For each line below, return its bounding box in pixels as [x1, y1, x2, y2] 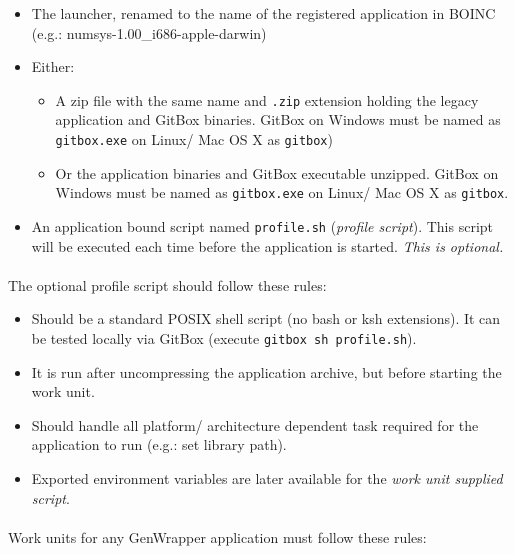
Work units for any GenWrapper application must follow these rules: [8, 526, 427, 547]
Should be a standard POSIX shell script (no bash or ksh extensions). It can [31, 308, 501, 329]
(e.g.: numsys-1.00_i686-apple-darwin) [31, 22, 267, 43]
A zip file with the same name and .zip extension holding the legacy [55, 89, 479, 110]
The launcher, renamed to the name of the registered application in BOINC [31, 3, 496, 23]
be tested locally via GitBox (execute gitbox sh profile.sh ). [31, 327, 417, 348]
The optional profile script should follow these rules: [8, 274, 327, 295]
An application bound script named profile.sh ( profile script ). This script [31, 215, 494, 236]
